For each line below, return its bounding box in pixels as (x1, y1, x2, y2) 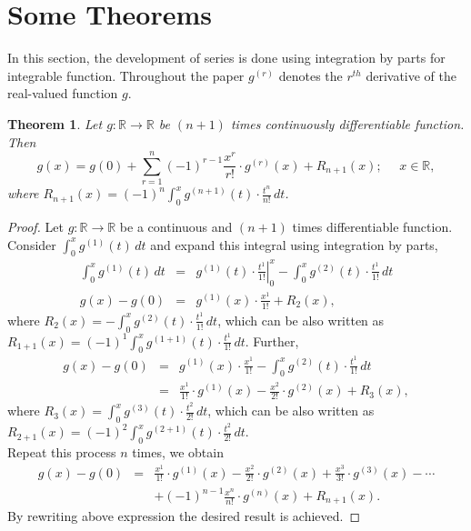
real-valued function (7, 84, 118, 103)
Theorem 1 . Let (7, 114, 103, 133)
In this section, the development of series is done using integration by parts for (7, 48, 446, 67)
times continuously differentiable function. (230, 114, 465, 133)
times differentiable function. (292, 217, 453, 236)
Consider (7, 235, 56, 254)
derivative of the (366, 65, 457, 85)
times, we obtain (132, 442, 224, 461)
